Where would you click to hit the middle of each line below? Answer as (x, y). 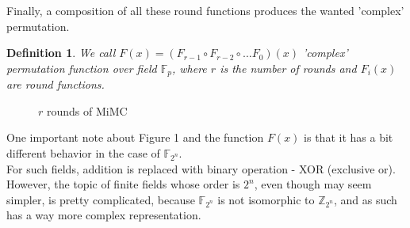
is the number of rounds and (288, 68)
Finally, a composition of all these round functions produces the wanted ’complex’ (205, 10)
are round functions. (56, 84)
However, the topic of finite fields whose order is (123, 184)
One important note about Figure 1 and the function (135, 137)
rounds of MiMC (87, 110)
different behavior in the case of (83, 153)
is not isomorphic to (266, 199)
